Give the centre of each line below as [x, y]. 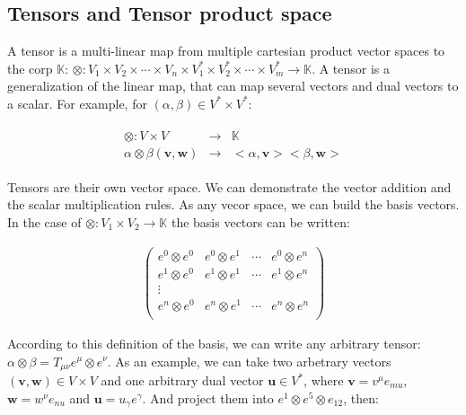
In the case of [44, 221]
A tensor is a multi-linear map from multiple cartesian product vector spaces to [226, 51]
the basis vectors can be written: [260, 221]
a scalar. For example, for [77, 103]
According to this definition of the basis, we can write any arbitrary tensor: [214, 343]
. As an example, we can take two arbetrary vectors [249, 361]
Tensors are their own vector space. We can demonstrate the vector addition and [229, 186]
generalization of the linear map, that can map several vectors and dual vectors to [233, 86]
